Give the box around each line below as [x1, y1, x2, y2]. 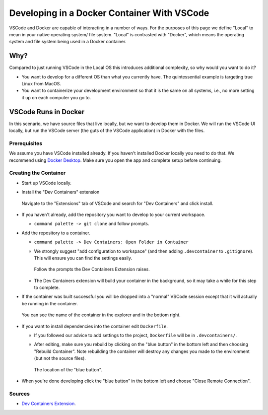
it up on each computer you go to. [21, 94, 91, 100]
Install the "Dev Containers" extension [21, 189, 100, 195]
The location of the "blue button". [34, 366, 103, 372]
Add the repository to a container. [21, 230, 90, 236]
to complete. [34, 284, 60, 290]
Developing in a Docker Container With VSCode [9, 7, 209, 18]
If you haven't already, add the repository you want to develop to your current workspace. [21, 211, 205, 217]
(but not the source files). [34, 355, 86, 361]
